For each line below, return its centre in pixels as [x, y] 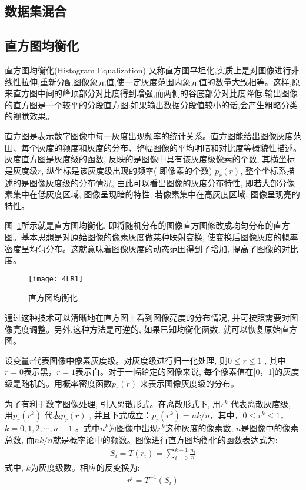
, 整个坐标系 [263, 170]
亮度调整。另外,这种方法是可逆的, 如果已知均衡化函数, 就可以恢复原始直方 [155, 329]
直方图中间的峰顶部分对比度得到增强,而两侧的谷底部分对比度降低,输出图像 [155, 93]
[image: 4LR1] [56, 279]
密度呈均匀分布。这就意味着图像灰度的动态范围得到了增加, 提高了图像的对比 [152, 248]
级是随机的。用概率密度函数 [58, 383]
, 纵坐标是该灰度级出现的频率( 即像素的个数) [127, 170]
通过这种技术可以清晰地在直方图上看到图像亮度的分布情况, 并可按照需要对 [147, 317]
